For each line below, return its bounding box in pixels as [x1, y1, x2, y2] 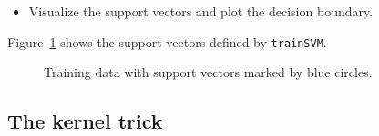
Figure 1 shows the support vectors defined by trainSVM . [7, 32, 327, 51]
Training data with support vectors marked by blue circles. [44, 63, 373, 82]
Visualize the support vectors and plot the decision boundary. [28, 2, 374, 20]
